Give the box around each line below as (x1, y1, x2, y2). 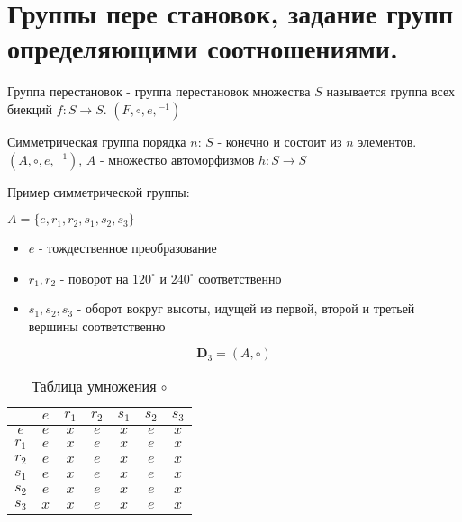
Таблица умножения (32, 375, 157, 397)
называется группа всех (326, 82, 455, 101)
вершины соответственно (28, 316, 166, 335)
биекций (7, 99, 53, 118)
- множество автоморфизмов (100, 149, 255, 168)
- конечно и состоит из (217, 131, 342, 150)
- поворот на (59, 268, 129, 287)
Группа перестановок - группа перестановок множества (7, 82, 311, 101)
